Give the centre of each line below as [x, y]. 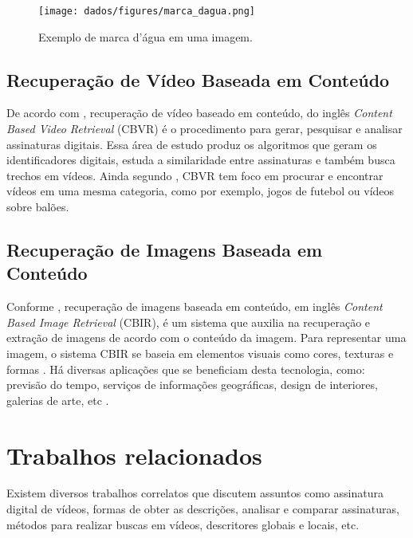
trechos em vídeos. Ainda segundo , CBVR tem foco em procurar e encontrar [195, 175]
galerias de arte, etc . [58, 400]
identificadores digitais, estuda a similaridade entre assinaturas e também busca [201, 160]
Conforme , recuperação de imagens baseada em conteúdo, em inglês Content [195, 306]
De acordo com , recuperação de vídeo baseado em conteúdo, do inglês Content [199, 113]
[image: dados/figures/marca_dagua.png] [147, 11]
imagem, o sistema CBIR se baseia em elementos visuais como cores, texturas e [200, 353]
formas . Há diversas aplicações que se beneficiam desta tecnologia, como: [186, 369]
